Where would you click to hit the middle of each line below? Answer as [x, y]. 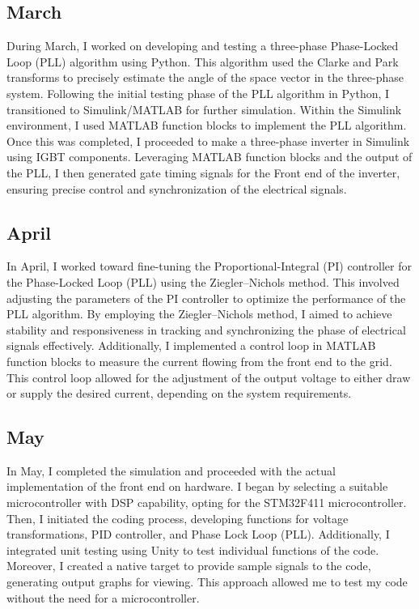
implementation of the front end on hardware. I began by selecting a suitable [197, 486]
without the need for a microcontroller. [103, 597]
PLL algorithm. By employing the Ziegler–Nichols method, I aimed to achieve [199, 314]
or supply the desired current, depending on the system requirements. [179, 393]
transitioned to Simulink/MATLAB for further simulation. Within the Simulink [204, 109]
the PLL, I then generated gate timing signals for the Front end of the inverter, [203, 172]
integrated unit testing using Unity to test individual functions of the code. [193, 549]
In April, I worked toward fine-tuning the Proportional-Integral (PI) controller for [209, 266]
